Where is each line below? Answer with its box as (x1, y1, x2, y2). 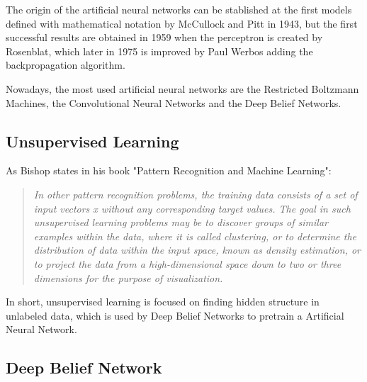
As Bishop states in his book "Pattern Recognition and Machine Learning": (6, 163, 332, 178)
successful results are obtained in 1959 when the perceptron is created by (6, 30, 323, 45)
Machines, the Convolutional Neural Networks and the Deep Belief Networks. (6, 95, 341, 110)
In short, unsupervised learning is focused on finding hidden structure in (6, 294, 320, 309)
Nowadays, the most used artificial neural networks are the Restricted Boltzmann (6, 81, 359, 96)
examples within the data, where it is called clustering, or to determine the (33, 228, 357, 243)
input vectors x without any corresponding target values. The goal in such (33, 201, 351, 215)
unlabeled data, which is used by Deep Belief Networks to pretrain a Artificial (6, 308, 344, 322)
